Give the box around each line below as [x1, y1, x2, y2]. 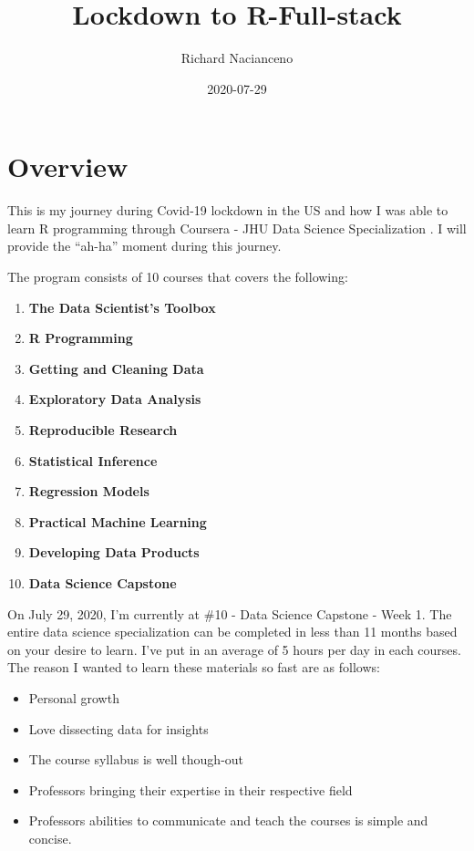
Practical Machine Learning [28, 512, 207, 531]
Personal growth [28, 688, 119, 707]
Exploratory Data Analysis [28, 389, 201, 409]
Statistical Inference [28, 451, 158, 470]
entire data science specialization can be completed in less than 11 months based [7, 622, 458, 641]
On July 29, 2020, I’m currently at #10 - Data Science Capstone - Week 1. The [7, 604, 452, 623]
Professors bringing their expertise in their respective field [28, 780, 353, 799]
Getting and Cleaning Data [28, 358, 204, 378]
